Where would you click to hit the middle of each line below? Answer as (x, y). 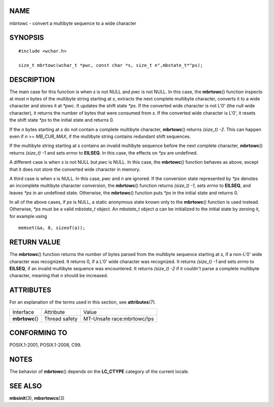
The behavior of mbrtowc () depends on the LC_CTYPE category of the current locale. (99, 372)
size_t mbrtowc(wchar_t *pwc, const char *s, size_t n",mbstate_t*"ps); (111, 65)
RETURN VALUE (35, 243)
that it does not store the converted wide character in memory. (75, 169)
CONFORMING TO (38, 333)
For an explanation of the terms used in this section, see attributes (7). (83, 302)
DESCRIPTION (32, 79)
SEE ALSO (26, 386)
